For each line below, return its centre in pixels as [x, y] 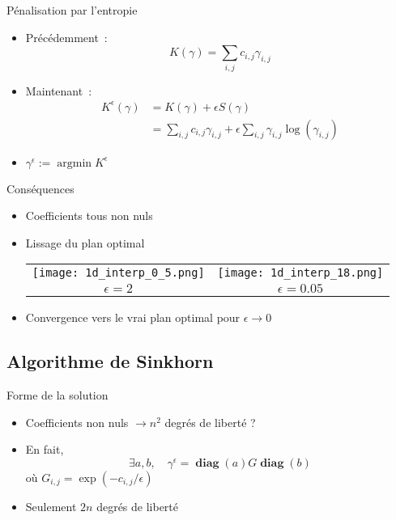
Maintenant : [59, 90]
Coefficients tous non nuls [89, 216]
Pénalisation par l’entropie [72, 10]
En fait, [45, 449]
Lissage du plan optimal [85, 242]
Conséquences [40, 188]
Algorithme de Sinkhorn [110, 361]
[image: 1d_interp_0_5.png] [118, 273]
